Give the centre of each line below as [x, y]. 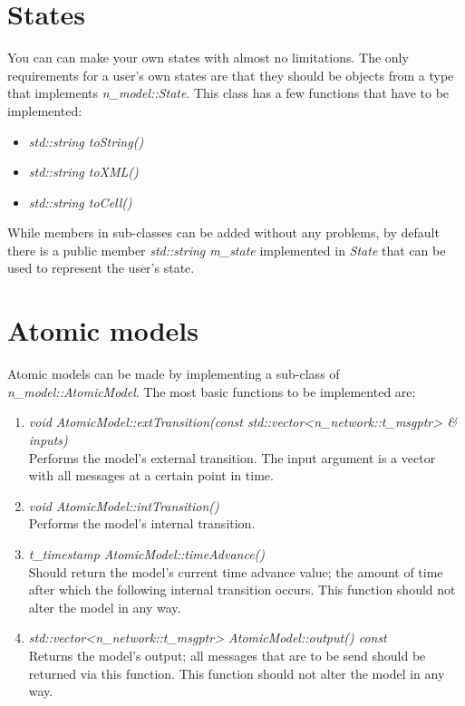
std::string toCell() [80, 202]
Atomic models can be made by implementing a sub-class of [174, 374]
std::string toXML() [83, 172]
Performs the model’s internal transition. [142, 523]
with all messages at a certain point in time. [151, 475]
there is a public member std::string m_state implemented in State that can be [227, 250]
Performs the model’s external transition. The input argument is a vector [232, 457]
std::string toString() [86, 141]
